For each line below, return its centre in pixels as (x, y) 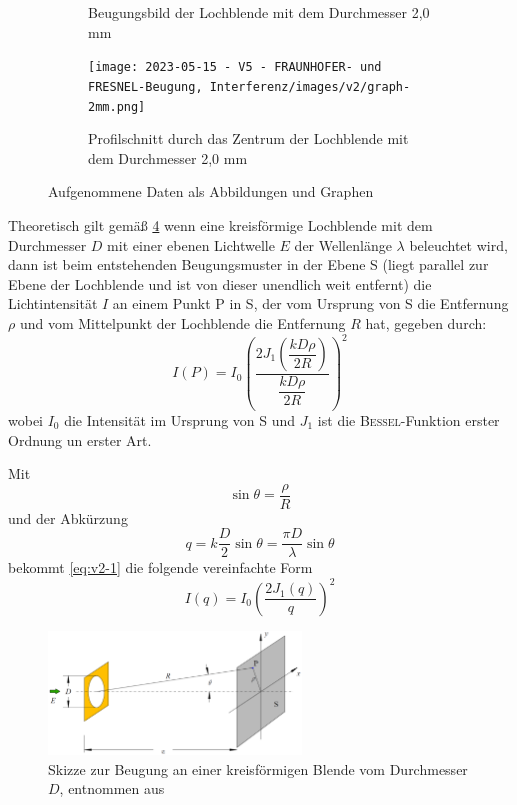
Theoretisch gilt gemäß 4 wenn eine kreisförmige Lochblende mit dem (220, 224)
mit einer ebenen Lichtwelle (191, 244)
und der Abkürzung (68, 517)
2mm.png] (117, 106)
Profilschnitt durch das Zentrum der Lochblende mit (248, 138)
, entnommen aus (112, 788)
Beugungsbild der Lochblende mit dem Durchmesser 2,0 (259, 12)
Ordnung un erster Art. (80, 439)
